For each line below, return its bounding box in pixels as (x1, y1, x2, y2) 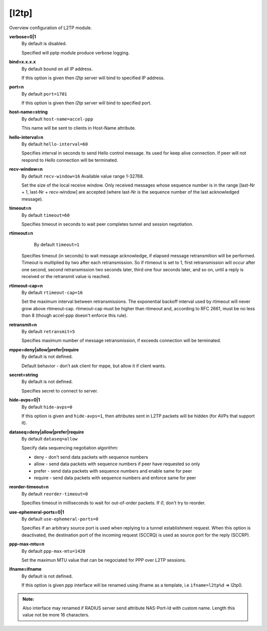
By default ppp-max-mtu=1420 (21, 548, 86, 554)
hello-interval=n (9, 134, 44, 140)
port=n (9, 84, 24, 90)
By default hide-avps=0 (21, 404, 73, 410)
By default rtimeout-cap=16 (21, 290, 83, 295)
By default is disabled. (21, 41, 67, 47)
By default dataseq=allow (21, 436, 78, 442)
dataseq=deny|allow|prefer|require (9, 429, 84, 435)
